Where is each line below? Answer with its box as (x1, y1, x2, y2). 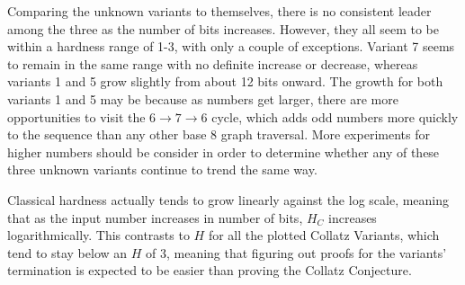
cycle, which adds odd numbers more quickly (211, 107, 459, 126)
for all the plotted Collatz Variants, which (208, 226, 440, 245)
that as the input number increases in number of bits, (7, 208, 303, 227)
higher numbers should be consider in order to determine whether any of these (7, 142, 440, 161)
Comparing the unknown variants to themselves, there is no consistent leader (7, 2, 432, 20)
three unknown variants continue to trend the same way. (7, 160, 317, 179)
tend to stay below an (7, 243, 128, 262)
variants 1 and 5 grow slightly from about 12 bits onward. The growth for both (7, 72, 443, 91)
